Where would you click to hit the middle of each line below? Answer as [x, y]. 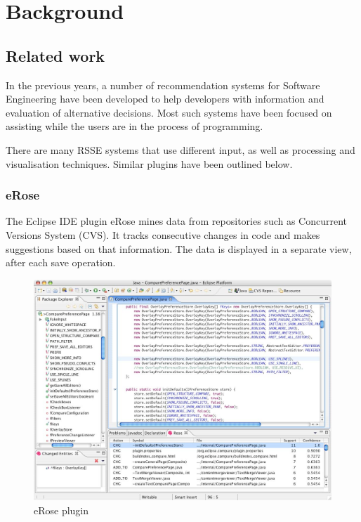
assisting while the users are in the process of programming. [134, 126]
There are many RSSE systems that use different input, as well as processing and [180, 149]
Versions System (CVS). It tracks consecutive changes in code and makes [163, 234]
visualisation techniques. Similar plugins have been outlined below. [149, 163]
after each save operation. [61, 262]
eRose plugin [61, 510]
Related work [55, 55]
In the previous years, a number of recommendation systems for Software [163, 85]
